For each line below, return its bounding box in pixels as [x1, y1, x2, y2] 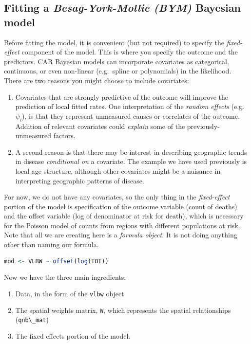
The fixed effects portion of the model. [15, 330, 131, 341]
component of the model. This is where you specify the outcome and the [21, 47, 238, 57]
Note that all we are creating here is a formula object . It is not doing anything [4, 230, 237, 240]
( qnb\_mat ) [15, 314, 49, 325]
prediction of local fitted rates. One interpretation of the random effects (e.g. [15, 101, 244, 111]
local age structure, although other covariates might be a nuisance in [15, 165, 221, 176]
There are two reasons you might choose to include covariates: [4, 75, 189, 85]
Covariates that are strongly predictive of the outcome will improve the [15, 91, 229, 102]
